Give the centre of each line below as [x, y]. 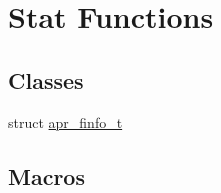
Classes [46, 79]
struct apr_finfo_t [65, 121]
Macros [46, 175]
